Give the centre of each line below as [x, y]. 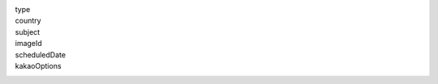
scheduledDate [41, 55]
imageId [28, 44]
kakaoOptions [38, 65]
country [28, 21]
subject [28, 31]
